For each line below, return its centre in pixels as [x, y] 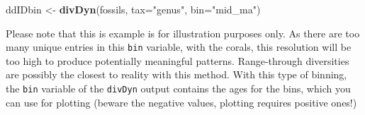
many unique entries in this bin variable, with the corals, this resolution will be [179, 47]
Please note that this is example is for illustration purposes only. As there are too [183, 33]
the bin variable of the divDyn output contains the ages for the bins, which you [178, 89]
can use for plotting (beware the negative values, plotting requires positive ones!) [181, 102]
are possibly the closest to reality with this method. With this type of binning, [176, 74]
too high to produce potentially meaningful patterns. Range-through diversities [178, 60]
